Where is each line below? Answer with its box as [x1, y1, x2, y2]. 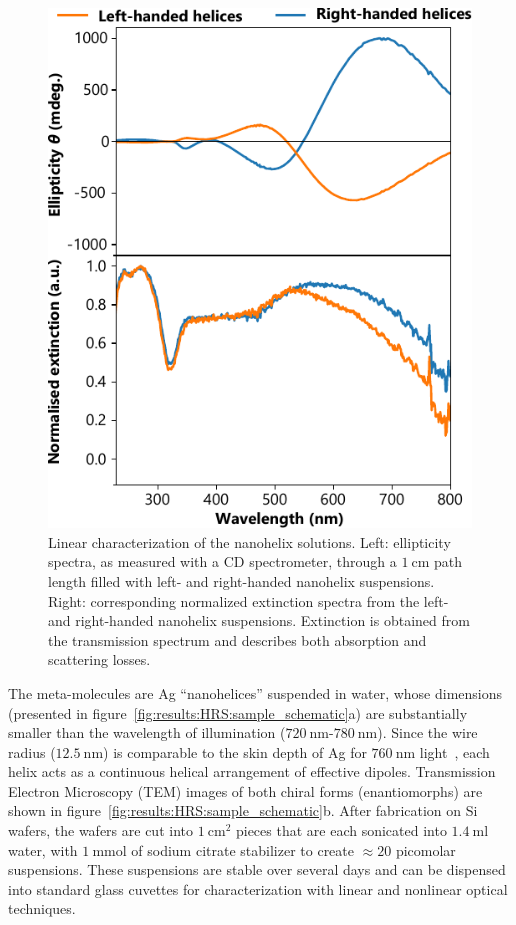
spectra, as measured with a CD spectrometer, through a [48, 551, 397, 572]
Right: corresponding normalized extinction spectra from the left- [48, 590, 449, 611]
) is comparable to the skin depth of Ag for [103, 741, 367, 762]
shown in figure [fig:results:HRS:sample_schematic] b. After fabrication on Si [8, 800, 478, 821]
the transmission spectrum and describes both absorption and [48, 629, 427, 650]
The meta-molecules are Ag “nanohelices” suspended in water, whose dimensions [8, 682, 503, 703]
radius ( [8, 741, 56, 762]
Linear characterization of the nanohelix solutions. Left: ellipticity [48, 531, 451, 552]
